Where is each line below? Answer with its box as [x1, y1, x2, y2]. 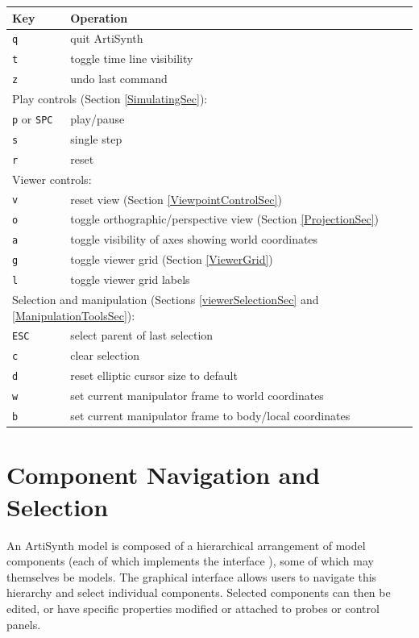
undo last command [70, 70, 168, 87]
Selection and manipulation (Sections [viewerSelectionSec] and [12, 291, 319, 307]
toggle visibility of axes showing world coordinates [70, 231, 318, 248]
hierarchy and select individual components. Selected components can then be [6, 584, 391, 601]
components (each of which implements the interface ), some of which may [6, 553, 374, 569]
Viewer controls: [12, 170, 92, 187]
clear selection [70, 347, 139, 364]
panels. [6, 615, 41, 632]
